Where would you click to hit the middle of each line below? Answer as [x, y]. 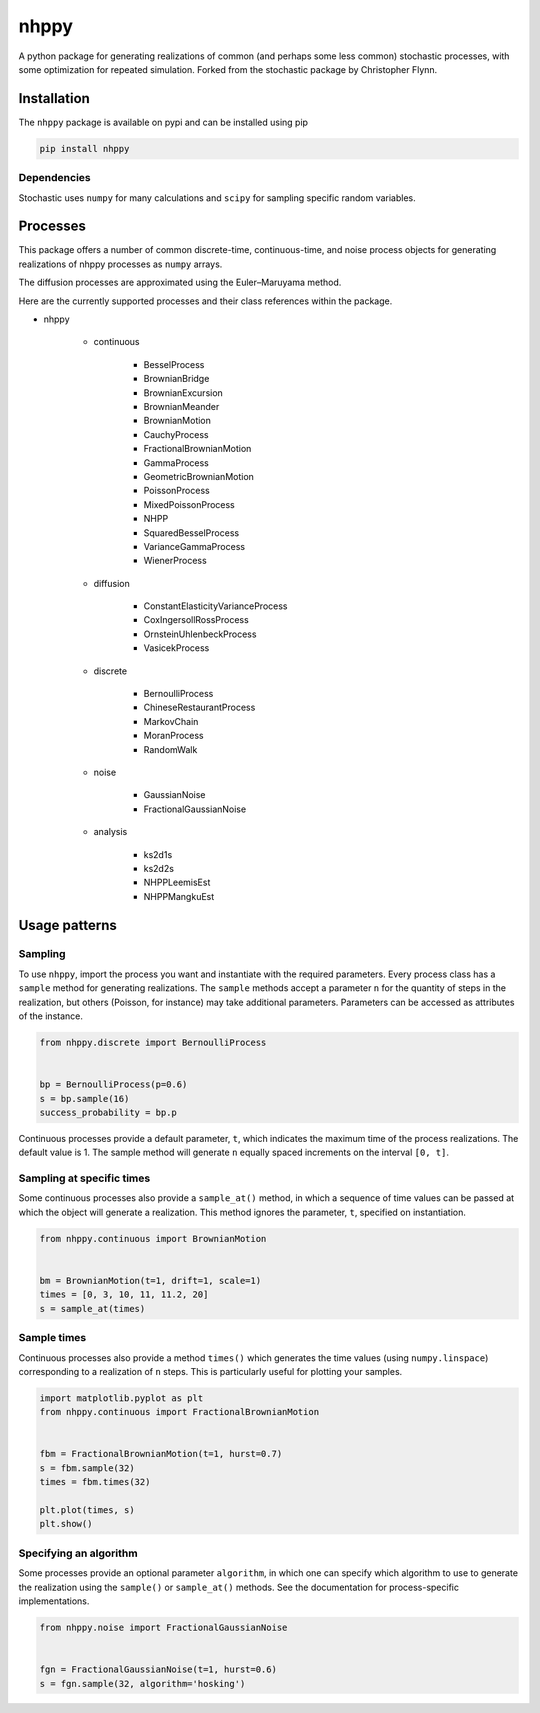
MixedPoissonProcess [189, 504]
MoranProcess [173, 736]
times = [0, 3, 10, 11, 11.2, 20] [124, 1294]
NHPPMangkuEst [179, 896]
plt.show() [66, 1524]
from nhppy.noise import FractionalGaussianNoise [163, 1627]
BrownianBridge [176, 379]
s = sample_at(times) [92, 1308]
